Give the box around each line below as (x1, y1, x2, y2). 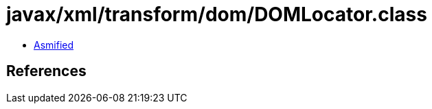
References (6, 62, 87, 80)
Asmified (34, 38, 74, 51)
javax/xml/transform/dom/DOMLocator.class (6, 3, 427, 26)
